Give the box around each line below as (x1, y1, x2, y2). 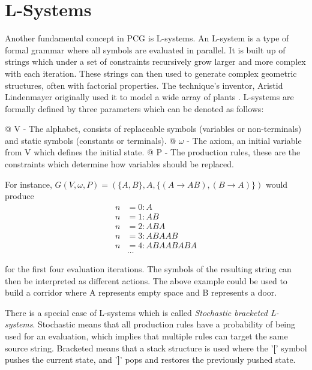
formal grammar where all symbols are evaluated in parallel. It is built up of (5, 43, 286, 56)
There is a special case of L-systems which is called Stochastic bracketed (5, 306, 268, 318)
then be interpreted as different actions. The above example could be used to (5, 274, 287, 287)
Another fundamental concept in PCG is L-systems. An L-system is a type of (5, 32, 289, 44)
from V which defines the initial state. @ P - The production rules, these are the (5, 146, 301, 158)
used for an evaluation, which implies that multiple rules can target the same (5, 330, 288, 342)
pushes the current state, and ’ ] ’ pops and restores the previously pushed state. (5, 353, 296, 366)
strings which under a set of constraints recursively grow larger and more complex (5, 55, 306, 68)
